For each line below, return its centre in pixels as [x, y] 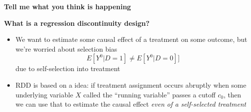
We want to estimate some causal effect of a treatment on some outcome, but [131, 39]
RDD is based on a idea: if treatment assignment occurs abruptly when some [131, 84]
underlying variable [44, 94]
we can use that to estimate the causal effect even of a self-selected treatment [131, 104]
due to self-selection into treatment [68, 68]
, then [232, 94]
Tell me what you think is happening [68, 6]
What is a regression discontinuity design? [77, 23]
